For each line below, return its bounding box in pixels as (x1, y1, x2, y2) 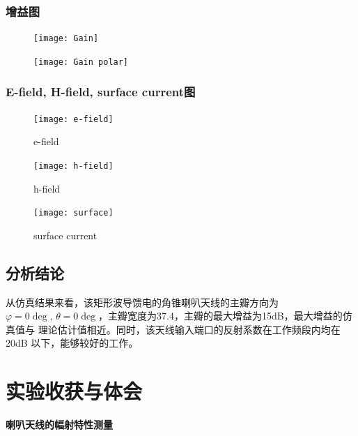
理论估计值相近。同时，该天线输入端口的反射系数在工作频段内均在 (38, 322, 341, 336)
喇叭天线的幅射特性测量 (6, 417, 113, 432)
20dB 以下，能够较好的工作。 (6, 336, 139, 350)
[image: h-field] (33, 161, 114, 171)
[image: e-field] (33, 114, 114, 124)
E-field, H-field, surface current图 (6, 83, 196, 100)
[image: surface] (33, 208, 114, 218)
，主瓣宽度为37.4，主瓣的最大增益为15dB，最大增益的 (98, 308, 343, 323)
